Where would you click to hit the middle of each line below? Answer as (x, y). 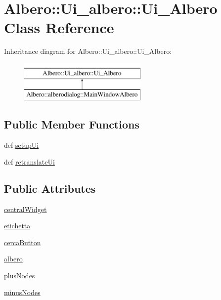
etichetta (17, 226)
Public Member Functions (72, 124)
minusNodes (22, 292)
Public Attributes (50, 188)
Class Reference (59, 27)
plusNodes (20, 276)
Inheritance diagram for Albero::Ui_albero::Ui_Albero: (88, 51)
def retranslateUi (29, 161)
